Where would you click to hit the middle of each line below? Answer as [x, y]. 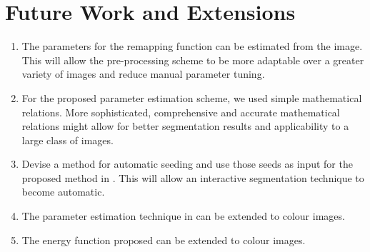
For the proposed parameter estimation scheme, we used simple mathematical [192, 97]
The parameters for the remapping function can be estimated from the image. [192, 46]
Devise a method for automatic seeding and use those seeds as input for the [187, 164]
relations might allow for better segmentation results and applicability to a [185, 126]
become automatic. [63, 192]
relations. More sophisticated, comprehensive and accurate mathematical [181, 112]
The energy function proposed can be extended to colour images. [164, 240]
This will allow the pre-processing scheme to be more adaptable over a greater [193, 60]
